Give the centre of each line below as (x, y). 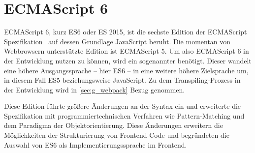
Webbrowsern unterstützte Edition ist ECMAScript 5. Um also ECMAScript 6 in (127, 51)
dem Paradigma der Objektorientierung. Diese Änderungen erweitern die (113, 125)
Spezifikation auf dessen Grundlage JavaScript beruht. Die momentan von (117, 41)
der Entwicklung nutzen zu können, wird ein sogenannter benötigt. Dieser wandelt (128, 60)
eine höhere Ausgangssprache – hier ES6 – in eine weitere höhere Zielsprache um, (126, 70)
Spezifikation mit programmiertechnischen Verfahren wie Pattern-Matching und (124, 115)
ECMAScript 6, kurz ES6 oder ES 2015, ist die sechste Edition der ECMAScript (126, 32)
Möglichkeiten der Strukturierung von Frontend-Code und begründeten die (117, 135)
